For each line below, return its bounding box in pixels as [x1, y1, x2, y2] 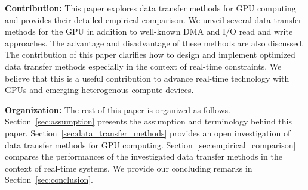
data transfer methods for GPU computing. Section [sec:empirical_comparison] [5, 138, 296, 151]
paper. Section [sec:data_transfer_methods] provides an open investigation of [5, 126, 291, 139]
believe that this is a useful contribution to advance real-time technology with [5, 71, 289, 84]
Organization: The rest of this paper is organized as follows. [5, 103, 231, 116]
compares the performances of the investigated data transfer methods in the [5, 150, 282, 163]
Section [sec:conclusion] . [5, 173, 93, 186]
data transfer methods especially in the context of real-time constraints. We [5, 60, 282, 72]
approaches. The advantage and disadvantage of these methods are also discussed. [5, 36, 304, 49]
